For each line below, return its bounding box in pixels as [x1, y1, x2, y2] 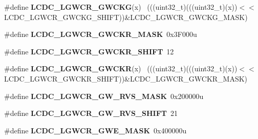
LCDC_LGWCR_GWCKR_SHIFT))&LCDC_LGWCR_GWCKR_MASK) [4, 73, 248, 84]
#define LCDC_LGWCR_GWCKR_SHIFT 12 [4, 46, 174, 56]
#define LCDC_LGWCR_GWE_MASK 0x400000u [4, 125, 187, 135]
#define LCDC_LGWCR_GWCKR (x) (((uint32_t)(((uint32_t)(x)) [4, 63, 238, 74]
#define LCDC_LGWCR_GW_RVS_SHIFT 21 [4, 108, 178, 118]
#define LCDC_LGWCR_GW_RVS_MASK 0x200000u [4, 90, 204, 101]
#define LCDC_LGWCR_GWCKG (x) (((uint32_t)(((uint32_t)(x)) [4, 2, 238, 12]
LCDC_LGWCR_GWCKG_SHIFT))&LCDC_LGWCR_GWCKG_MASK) [4, 11, 248, 22]
